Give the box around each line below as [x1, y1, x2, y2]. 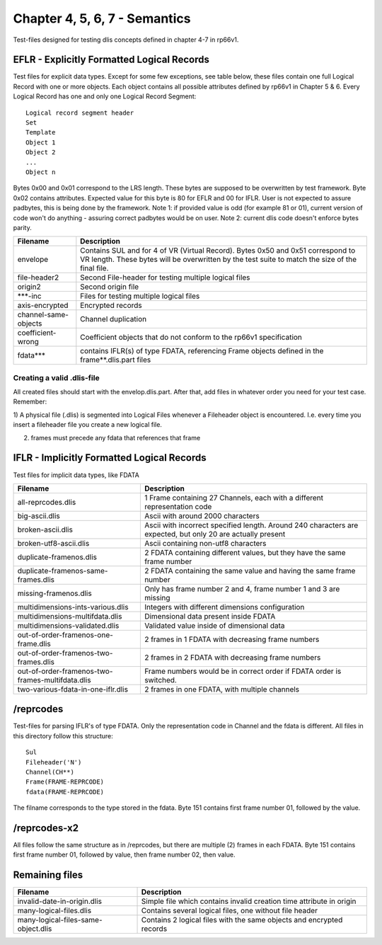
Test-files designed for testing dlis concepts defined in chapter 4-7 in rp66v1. [13, 35, 239, 44]
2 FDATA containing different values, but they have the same [144, 547, 346, 557]
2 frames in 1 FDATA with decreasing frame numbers [144, 634, 320, 644]
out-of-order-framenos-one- [17, 630, 113, 640]
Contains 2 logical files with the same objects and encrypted [141, 915, 343, 925]
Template [25, 128, 56, 137]
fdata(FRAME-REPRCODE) [25, 788, 105, 796]
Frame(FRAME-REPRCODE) [25, 778, 105, 786]
